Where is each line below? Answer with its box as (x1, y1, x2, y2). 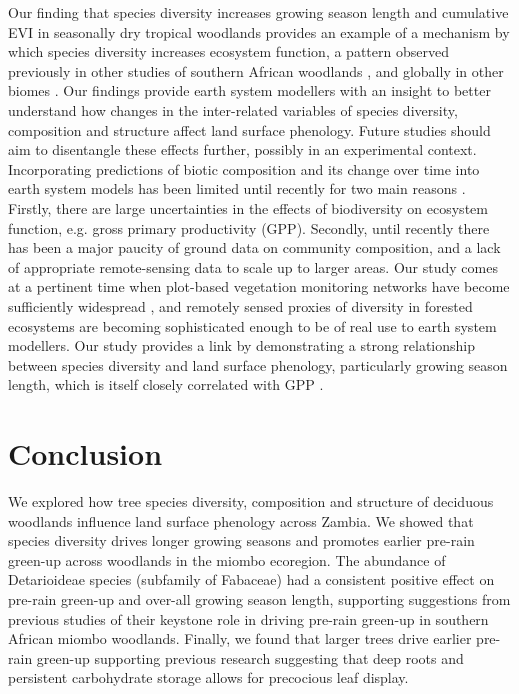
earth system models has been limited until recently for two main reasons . (8, 178, 466, 199)
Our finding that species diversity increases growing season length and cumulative (8, 2, 509, 22)
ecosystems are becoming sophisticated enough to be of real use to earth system (8, 315, 497, 336)
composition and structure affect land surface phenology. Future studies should (8, 119, 491, 140)
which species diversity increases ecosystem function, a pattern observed (8, 41, 449, 62)
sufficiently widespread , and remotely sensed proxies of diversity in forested (8, 295, 473, 316)
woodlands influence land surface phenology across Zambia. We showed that (8, 510, 474, 531)
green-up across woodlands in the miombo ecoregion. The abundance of (8, 549, 446, 570)
